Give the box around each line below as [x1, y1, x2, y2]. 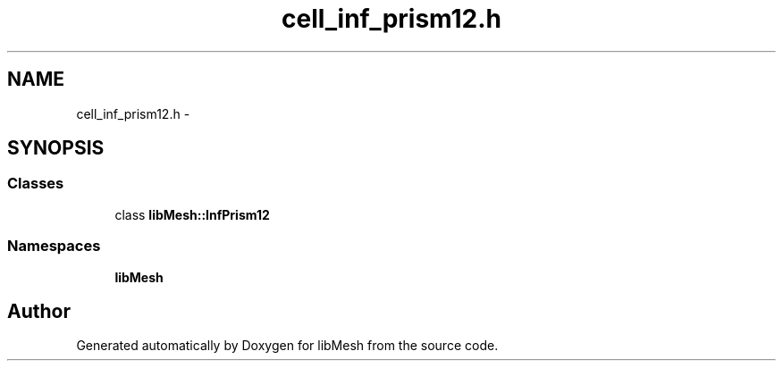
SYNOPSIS [7, 137, 105, 160]
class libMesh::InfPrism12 [114, 206, 270, 222]
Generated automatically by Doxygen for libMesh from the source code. [76, 338, 499, 354]
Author [7, 299, 71, 322]
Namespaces [7, 237, 101, 255]
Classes [7, 174, 64, 193]
